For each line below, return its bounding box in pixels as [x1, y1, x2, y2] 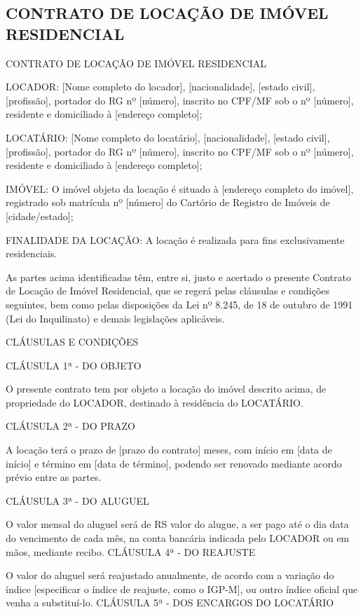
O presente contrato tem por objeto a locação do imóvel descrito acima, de [6, 381, 327, 396]
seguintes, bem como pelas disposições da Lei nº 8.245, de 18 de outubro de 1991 [6, 297, 353, 311]
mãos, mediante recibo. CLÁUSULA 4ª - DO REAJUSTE [6, 544, 256, 559]
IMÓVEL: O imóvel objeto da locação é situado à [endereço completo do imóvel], [6, 181, 354, 196]
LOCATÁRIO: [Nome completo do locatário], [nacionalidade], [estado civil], [6, 130, 330, 144]
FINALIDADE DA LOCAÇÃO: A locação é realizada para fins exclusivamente [6, 232, 345, 247]
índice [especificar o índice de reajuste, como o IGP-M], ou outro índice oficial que [6, 581, 358, 596]
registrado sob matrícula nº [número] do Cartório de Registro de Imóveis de [6, 195, 330, 210]
